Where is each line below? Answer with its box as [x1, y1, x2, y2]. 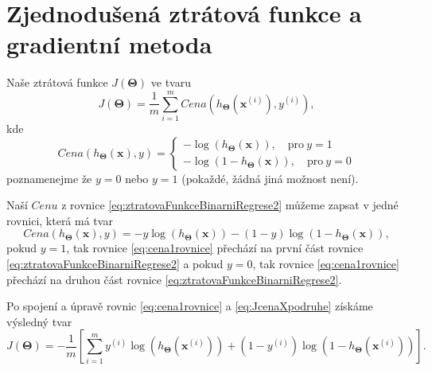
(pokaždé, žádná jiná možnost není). [181, 169, 359, 186]
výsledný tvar [6, 313, 72, 329]
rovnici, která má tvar [6, 212, 113, 228]
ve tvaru [150, 74, 191, 91]
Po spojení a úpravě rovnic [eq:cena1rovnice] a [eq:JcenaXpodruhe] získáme [6, 298, 373, 314]
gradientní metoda [6, 28, 212, 60]
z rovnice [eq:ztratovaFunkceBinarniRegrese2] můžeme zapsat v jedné [61, 197, 399, 213]
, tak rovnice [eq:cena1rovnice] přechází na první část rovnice [66, 240, 364, 256]
